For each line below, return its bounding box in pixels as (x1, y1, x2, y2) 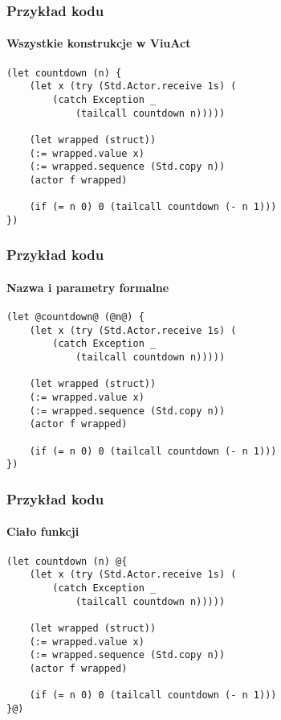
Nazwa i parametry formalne (6, 278, 169, 295)
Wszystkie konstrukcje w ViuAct (6, 35, 191, 51)
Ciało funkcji (6, 523, 79, 540)
